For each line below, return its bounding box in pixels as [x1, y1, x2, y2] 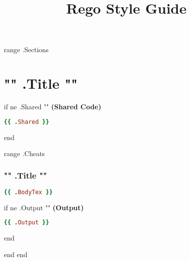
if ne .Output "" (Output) [4, 202, 84, 212]
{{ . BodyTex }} [4, 188, 53, 196]
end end [4, 249, 28, 259]
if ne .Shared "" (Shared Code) [4, 101, 102, 112]
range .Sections [4, 44, 49, 55]
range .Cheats [4, 148, 45, 159]
